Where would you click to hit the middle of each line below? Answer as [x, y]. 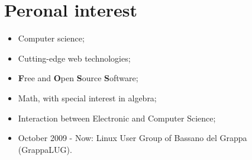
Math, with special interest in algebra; [87, 97]
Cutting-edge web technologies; [74, 58]
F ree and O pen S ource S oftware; [78, 78]
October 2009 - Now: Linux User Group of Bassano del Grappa [133, 138]
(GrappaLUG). [45, 149]
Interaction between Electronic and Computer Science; [117, 118]
